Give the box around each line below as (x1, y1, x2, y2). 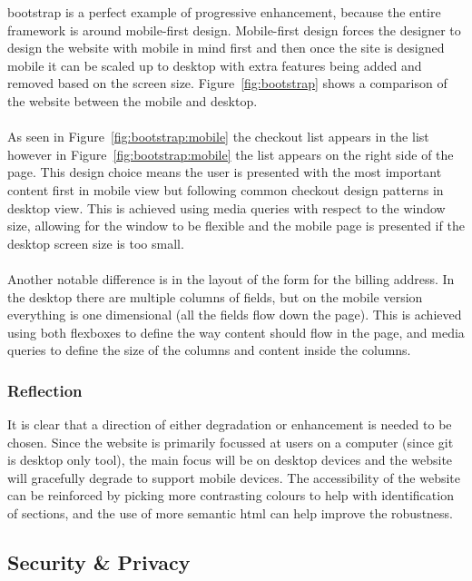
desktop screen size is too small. (7, 233, 184, 252)
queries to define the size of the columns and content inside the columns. (7, 340, 411, 359)
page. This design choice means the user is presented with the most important (7, 162, 442, 182)
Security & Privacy (7, 548, 191, 576)
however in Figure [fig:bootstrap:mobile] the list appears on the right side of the (7, 144, 454, 163)
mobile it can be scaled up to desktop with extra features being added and (7, 55, 422, 74)
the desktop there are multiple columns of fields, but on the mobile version (7, 287, 423, 306)
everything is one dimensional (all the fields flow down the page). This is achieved (7, 305, 462, 324)
